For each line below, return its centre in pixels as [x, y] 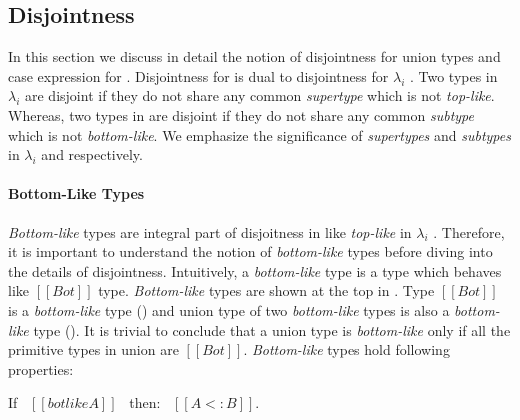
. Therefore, [469, 231]
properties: [41, 368]
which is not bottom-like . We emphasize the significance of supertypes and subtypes [259, 134]
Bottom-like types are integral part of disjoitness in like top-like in [210, 231]
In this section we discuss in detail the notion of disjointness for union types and [254, 56]
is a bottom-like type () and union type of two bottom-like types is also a [229, 309]
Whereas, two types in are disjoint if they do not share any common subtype [241, 114]
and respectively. [92, 154]
